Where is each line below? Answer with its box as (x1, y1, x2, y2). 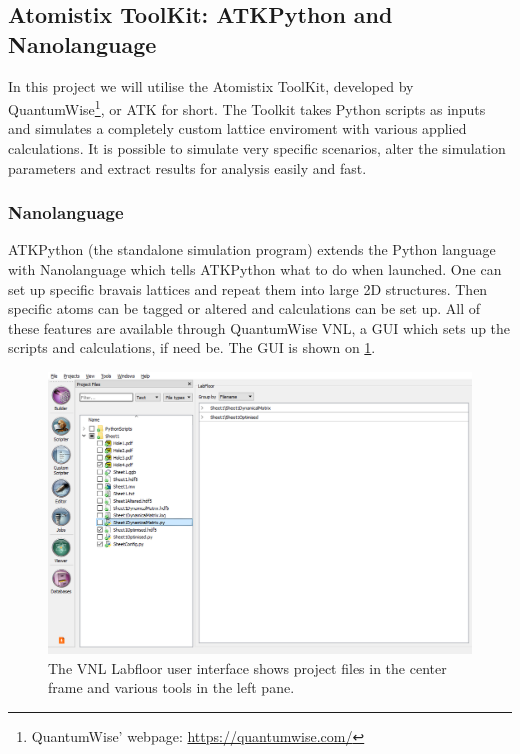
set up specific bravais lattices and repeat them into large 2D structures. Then (8, 278, 488, 299)
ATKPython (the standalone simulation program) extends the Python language (8, 239, 496, 260)
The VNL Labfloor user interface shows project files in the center (48, 657, 447, 678)
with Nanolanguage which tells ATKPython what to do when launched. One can (8, 259, 502, 280)
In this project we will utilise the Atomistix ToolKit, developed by (8, 75, 414, 96)
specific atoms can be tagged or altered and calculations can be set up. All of (8, 298, 481, 319)
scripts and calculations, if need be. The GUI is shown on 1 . (8, 337, 376, 358)
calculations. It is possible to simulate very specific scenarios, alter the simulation (8, 138, 506, 159)
